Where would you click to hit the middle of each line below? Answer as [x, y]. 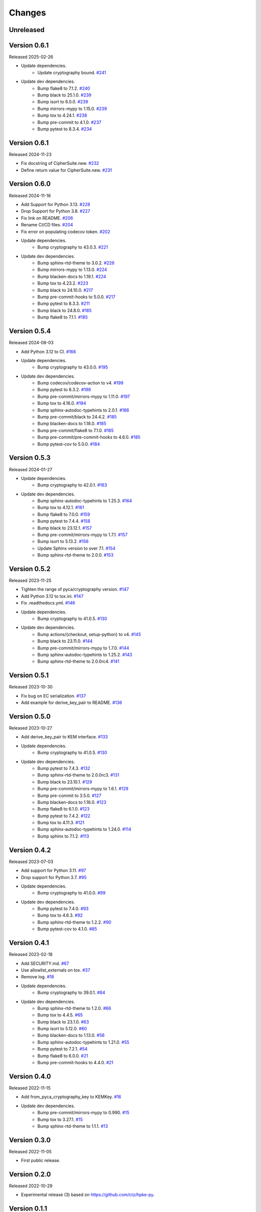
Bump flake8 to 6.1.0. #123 [64, 809]
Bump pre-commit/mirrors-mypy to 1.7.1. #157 [82, 535]
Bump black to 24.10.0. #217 [65, 290]
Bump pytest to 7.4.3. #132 [64, 768]
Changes [27, 13]
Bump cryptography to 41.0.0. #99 [72, 893]
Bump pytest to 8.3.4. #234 [65, 129]
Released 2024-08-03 [31, 343]
